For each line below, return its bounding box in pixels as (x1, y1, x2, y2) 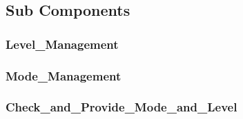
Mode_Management (6, 67, 121, 84)
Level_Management (6, 35, 119, 52)
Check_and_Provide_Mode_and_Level (6, 98, 237, 116)
